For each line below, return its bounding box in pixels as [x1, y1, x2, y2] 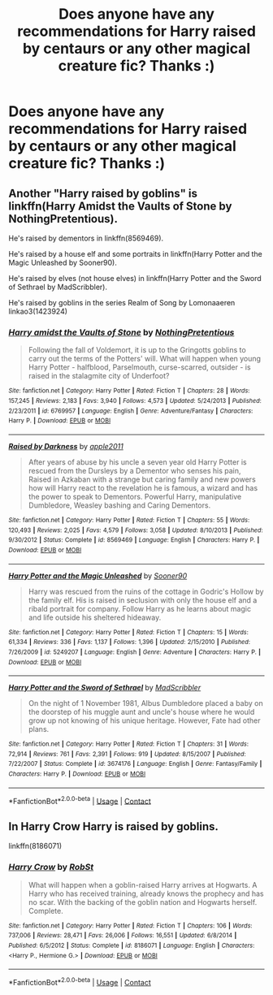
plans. [28, 725, 50, 734]
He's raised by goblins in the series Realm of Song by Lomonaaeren [8, 298, 236, 307]
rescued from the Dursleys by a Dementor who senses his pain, [28, 465, 241, 475]
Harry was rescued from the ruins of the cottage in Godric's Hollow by [28, 586, 264, 596]
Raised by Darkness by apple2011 [8, 441, 123, 451]
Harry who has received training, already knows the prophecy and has [28, 889, 264, 898]
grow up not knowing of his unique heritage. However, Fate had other [28, 716, 261, 725]
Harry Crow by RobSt [8, 862, 94, 873]
